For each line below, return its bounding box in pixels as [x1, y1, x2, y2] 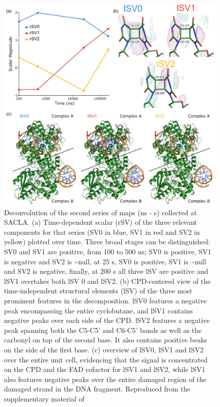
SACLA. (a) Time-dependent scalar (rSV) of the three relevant [4, 217, 197, 227]
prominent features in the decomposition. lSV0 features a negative [4, 295, 207, 305]
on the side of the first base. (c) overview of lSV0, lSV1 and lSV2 [4, 344, 203, 354]
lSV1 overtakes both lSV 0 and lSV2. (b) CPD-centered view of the [4, 275, 211, 286]
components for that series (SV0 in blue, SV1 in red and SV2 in [4, 226, 200, 237]
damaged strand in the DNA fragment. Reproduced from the [4, 383, 190, 394]
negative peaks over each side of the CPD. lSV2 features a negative [4, 315, 210, 325]
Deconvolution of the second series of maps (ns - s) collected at [4, 207, 197, 217]
